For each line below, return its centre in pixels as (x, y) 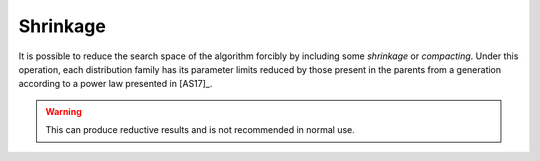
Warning (63, 111)
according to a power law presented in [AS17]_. (115, 84)
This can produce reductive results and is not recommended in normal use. (200, 130)
